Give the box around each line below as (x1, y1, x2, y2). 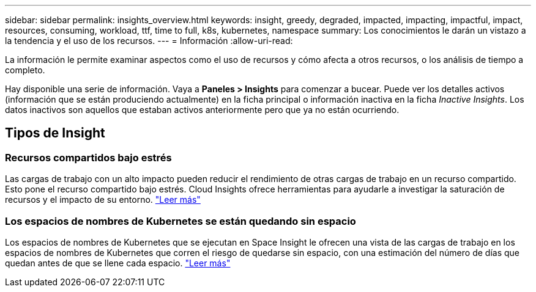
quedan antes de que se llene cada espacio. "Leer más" (5, 257, 231, 268)
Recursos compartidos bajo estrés (5, 151, 172, 164)
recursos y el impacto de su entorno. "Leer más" (5, 194, 201, 205)
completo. (5, 65, 45, 75)
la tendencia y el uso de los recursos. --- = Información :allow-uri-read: (5, 35, 293, 46)
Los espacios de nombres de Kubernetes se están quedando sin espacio (5, 214, 356, 227)
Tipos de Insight (5, 125, 105, 141)
